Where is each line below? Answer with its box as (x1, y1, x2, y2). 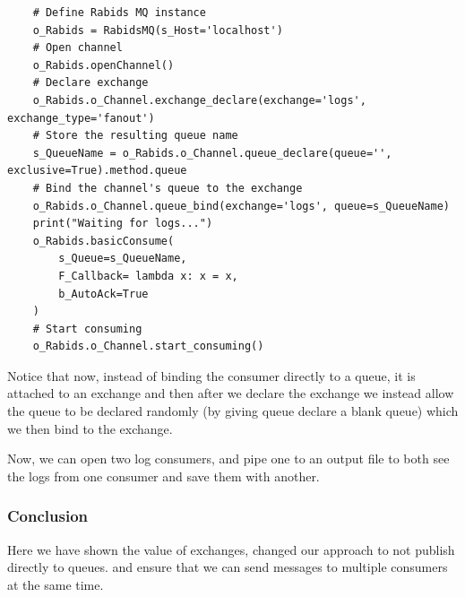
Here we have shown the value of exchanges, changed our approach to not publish (7, 540, 455, 558)
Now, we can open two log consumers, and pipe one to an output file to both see (7, 449, 450, 468)
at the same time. (7, 575, 104, 593)
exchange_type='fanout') (7, 111, 155, 125)
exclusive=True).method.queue (7, 164, 187, 177)
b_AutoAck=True (58, 287, 149, 300)
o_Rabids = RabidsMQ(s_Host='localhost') (32, 23, 283, 37)
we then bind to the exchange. (7, 419, 173, 437)
